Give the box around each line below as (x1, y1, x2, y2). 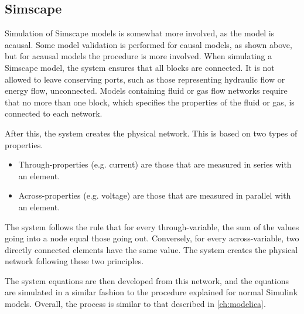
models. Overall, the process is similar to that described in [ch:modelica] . (5, 298, 266, 310)
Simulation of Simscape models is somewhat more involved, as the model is (5, 27, 275, 39)
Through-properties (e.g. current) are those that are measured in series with (18, 158, 292, 170)
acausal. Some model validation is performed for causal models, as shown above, (5, 38, 292, 50)
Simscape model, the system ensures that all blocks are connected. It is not (5, 61, 275, 73)
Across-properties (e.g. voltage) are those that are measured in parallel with (18, 189, 291, 202)
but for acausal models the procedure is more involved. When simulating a (5, 50, 272, 62)
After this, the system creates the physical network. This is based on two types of (5, 127, 298, 139)
